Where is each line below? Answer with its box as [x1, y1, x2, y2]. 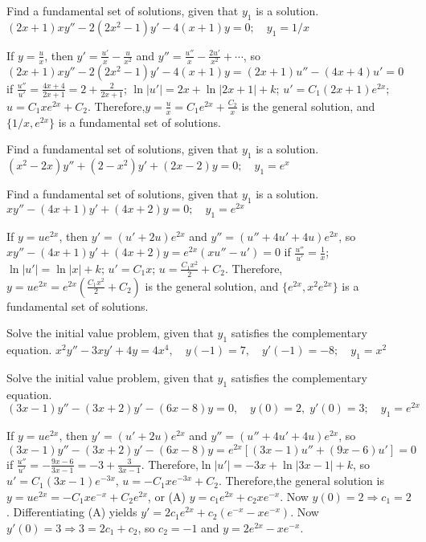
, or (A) [147, 487, 186, 504]
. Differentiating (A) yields [6, 503, 137, 520]
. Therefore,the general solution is [218, 472, 384, 489]
